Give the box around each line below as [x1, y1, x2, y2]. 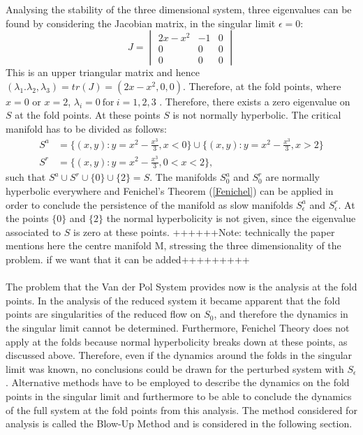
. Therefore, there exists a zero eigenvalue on [159, 94, 350, 108]
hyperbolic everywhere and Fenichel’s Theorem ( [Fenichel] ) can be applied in [6, 184, 334, 198]
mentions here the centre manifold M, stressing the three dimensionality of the [6, 238, 341, 253]
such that [6, 170, 46, 184]
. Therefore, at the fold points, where [182, 78, 341, 93]
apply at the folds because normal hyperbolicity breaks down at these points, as [6, 334, 348, 348]
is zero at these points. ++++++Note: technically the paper [73, 224, 335, 239]
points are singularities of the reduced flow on [6, 307, 201, 321]
